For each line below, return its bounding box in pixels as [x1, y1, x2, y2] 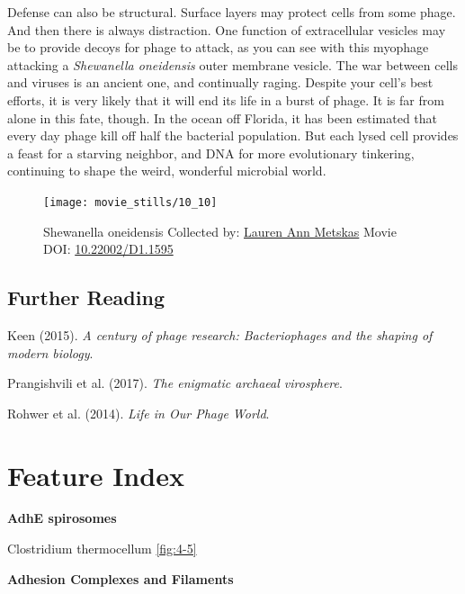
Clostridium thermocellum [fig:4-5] [7, 539, 197, 558]
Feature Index [7, 456, 184, 493]
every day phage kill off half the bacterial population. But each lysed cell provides [7, 126, 459, 145]
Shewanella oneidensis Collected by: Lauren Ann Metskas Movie [43, 221, 397, 240]
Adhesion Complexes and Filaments [7, 569, 234, 588]
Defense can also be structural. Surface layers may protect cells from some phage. [7, 3, 456, 21]
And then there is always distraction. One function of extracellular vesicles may [7, 20, 446, 39]
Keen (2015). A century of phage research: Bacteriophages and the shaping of [7, 325, 433, 344]
